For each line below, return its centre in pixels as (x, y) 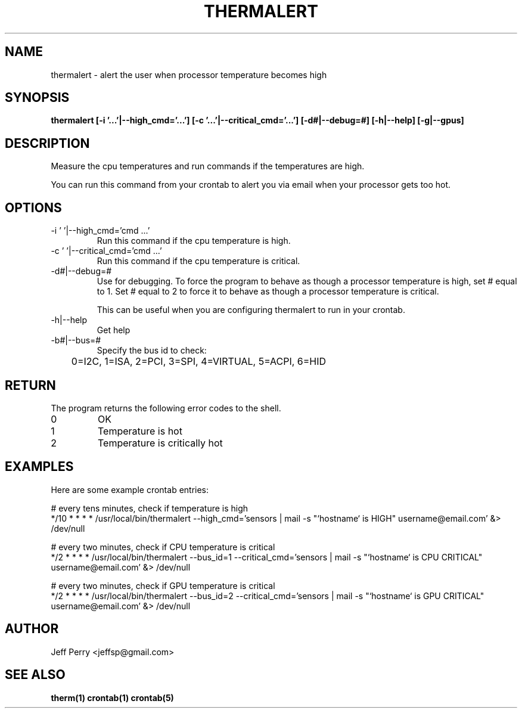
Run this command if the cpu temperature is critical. (198, 261)
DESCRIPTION (47, 143)
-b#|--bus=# (76, 340)
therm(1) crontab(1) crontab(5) (112, 697)
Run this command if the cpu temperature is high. (194, 241)
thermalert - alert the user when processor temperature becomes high (189, 75)
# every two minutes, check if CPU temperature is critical (163, 547)
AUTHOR (32, 629)
